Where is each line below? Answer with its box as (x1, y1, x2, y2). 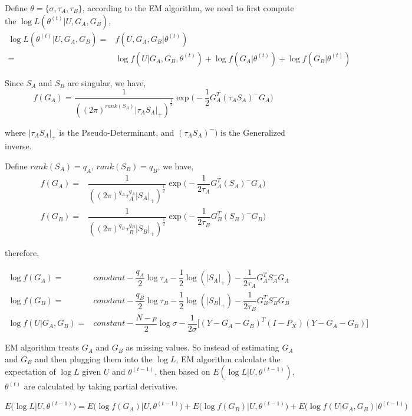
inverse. (5, 140, 32, 152)
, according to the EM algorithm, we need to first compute (82, 2, 294, 14)
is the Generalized (220, 126, 285, 138)
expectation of (5, 365, 56, 378)
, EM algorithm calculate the (176, 352, 281, 365)
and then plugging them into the (35, 352, 153, 365)
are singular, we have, (67, 76, 146, 89)
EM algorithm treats (5, 341, 79, 353)
